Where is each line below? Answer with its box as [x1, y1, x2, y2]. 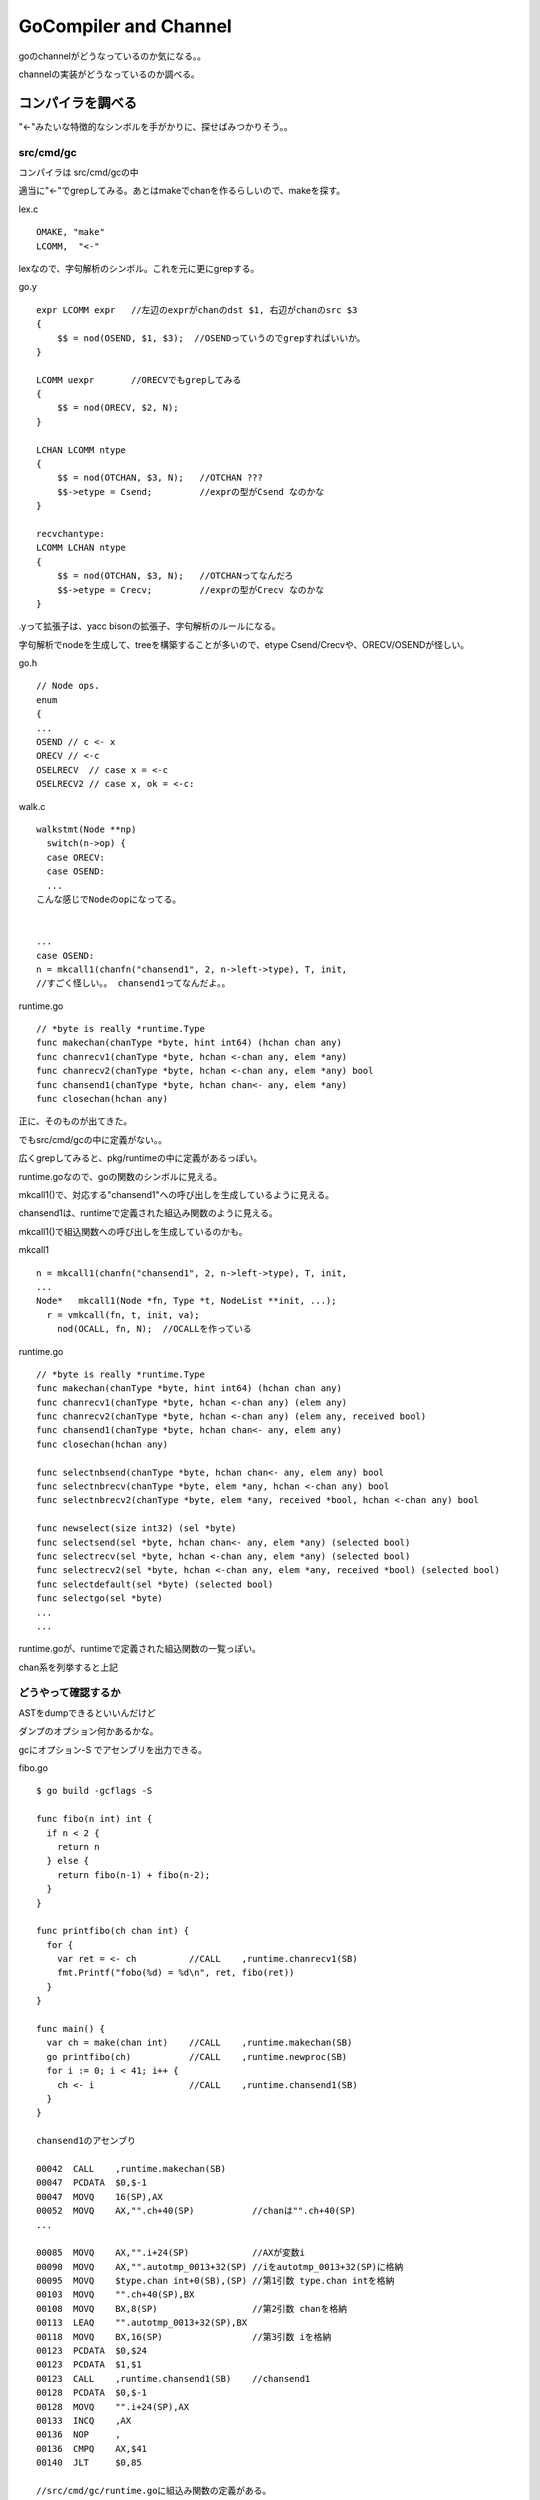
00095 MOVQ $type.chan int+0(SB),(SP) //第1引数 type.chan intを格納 [36, 2275, 395, 2287]
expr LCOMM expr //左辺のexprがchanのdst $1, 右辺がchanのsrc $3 [36, 304, 358, 315]
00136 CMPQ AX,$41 [36, 2443, 148, 2454]
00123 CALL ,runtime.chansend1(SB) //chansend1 [36, 2373, 311, 2384]
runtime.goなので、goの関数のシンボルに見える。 [18, 1170, 223, 1182]
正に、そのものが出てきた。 [18, 1115, 133, 1127]
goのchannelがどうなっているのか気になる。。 [18, 50, 207, 62]
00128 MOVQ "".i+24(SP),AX [36, 2401, 190, 2412]
